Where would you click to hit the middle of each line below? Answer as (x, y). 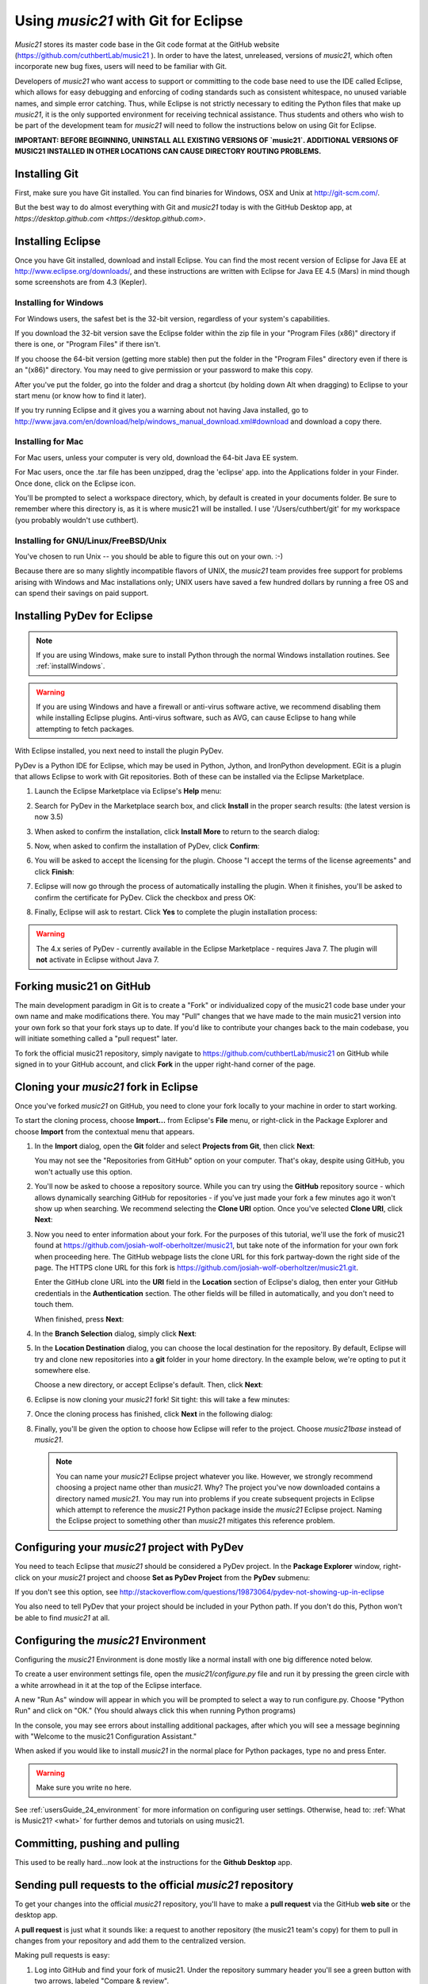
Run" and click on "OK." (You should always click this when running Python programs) (155, 1711)
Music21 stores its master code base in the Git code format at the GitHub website (147, 44)
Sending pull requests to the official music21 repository (154, 1885)
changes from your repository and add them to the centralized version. (130, 1941)
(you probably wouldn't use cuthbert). (76, 520)
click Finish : (54, 871)
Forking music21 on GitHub (83, 986)
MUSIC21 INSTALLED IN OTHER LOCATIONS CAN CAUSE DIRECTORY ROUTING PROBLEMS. (168, 152)
